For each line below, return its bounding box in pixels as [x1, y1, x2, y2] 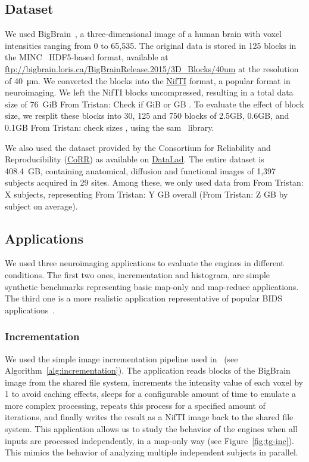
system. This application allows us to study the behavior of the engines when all [5, 423, 298, 435]
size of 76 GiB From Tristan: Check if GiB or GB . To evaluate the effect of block [5, 97, 304, 110]
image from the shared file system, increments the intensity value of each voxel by [5, 375, 303, 388]
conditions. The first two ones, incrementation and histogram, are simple [5, 268, 270, 281]
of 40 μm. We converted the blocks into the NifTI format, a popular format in [5, 74, 291, 87]
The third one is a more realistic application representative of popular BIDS [5, 292, 282, 304]
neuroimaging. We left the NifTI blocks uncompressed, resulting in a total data [5, 86, 294, 98]
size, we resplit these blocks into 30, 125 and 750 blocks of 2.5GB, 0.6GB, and [5, 109, 289, 122]
